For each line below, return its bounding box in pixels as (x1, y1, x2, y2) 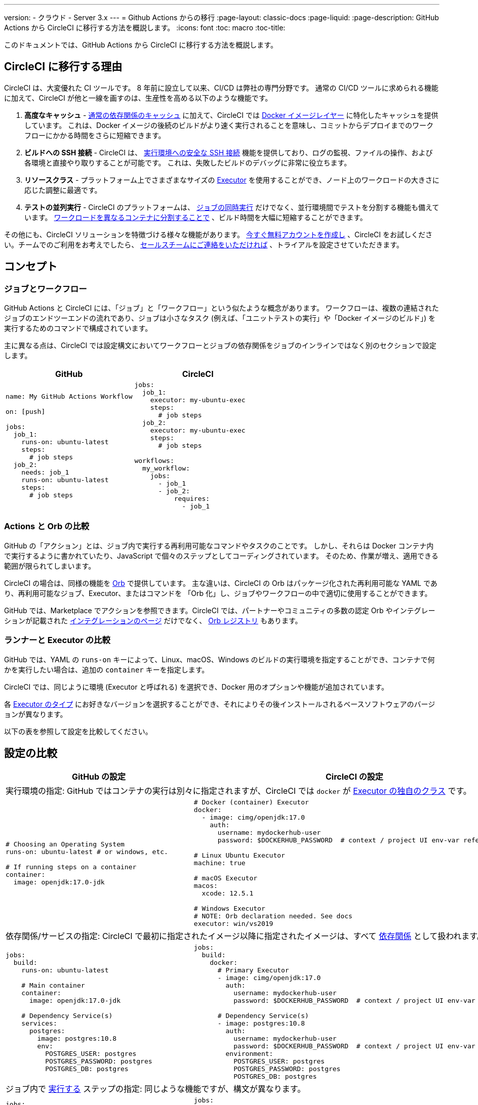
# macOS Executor (193, 874, 258, 882)
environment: (225, 1050, 273, 1058)
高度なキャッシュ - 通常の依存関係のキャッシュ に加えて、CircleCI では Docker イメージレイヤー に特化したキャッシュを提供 (24, 110, 439, 119)
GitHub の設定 (71, 772, 126, 782)
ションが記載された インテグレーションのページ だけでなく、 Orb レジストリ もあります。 (4, 616, 302, 625)
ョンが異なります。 (4, 709, 67, 718)
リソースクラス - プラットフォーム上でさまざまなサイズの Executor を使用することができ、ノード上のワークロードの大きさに (24, 175, 440, 184)
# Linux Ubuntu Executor (193, 852, 285, 860)
